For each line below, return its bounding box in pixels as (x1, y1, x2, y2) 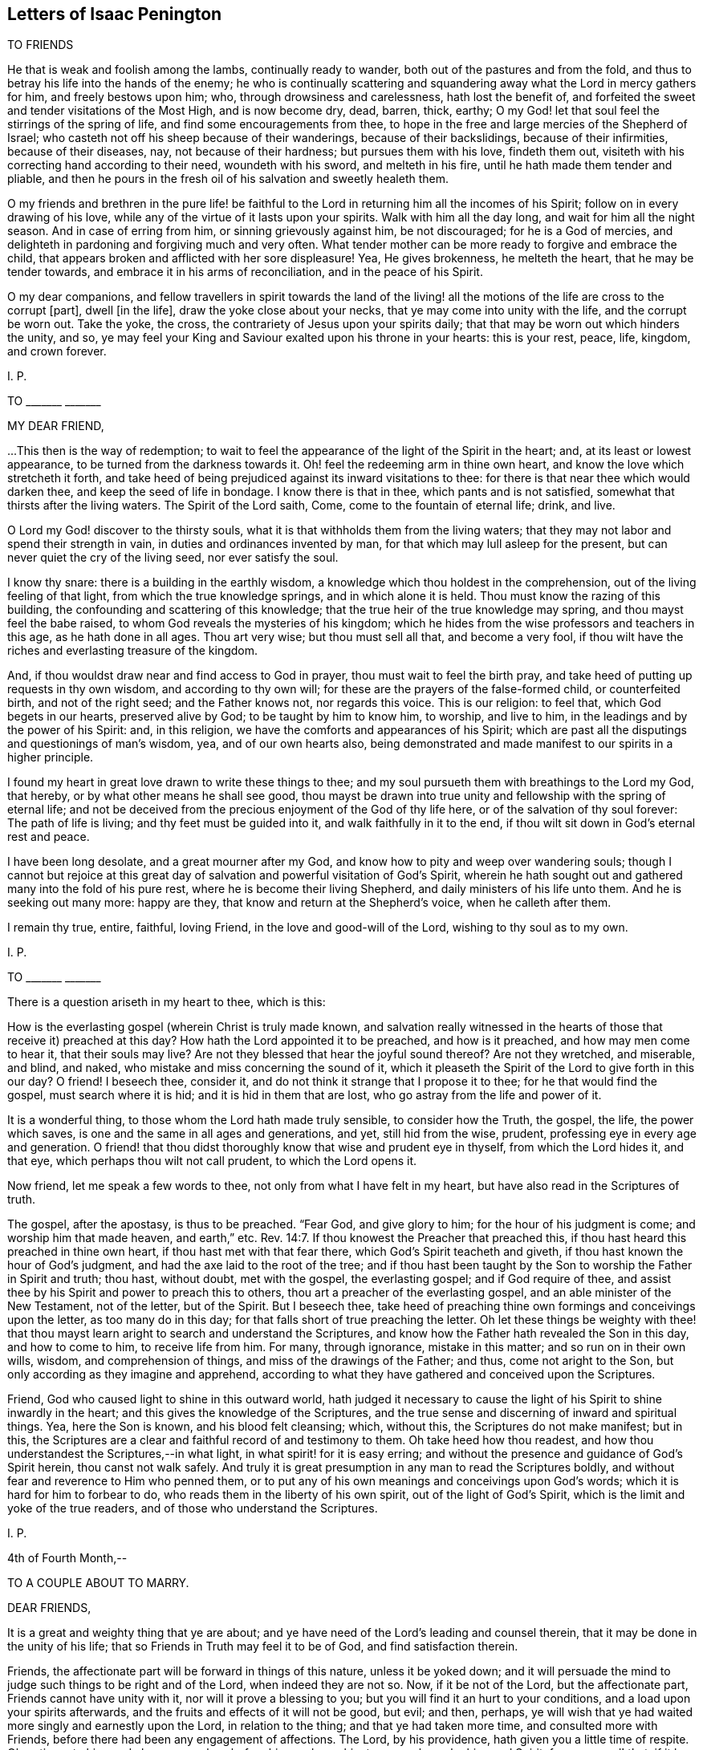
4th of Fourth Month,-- (7, 1551, 128, 1565)
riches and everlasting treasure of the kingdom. (7, 644, 258, 658)
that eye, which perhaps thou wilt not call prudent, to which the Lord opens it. (7, 1154, 417, 1168)
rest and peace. (7, 830, 90, 844)
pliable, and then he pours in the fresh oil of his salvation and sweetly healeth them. (7, 172, 449, 186)
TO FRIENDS (7, 38, 74, 52)
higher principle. (7, 750, 94, 765)
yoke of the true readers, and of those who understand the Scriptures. (7, 1501, 378, 1516)
